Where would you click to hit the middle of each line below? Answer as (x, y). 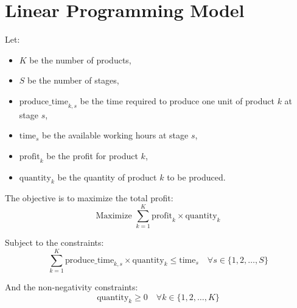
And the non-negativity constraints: (72, 286)
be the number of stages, (73, 80)
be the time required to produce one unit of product (177, 100)
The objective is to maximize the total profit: (89, 198)
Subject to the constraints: (54, 242)
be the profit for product (92, 155)
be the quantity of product (107, 177)
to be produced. (196, 177)
